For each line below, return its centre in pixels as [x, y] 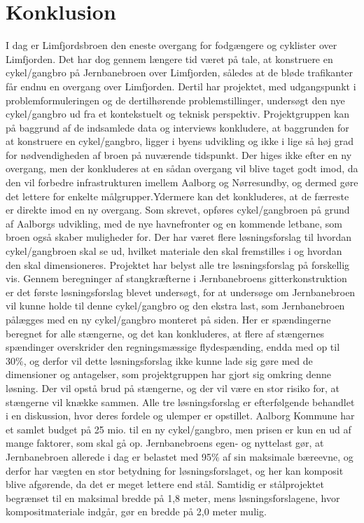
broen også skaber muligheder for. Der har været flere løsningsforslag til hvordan [179, 237]
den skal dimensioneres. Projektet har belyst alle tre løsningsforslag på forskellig [178, 264]
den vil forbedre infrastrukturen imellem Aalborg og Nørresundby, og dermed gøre [182, 182]
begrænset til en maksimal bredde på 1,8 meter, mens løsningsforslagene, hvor [173, 497]
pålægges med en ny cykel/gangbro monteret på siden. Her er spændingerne [168, 319]
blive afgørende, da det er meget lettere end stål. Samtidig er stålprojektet [165, 484]
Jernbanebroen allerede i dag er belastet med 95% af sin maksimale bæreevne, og [180, 456]
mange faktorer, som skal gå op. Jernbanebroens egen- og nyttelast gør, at [165, 443]
